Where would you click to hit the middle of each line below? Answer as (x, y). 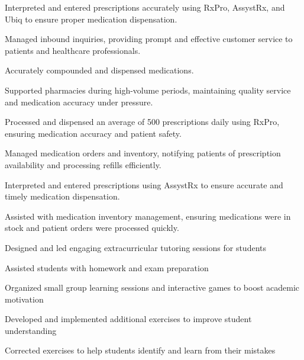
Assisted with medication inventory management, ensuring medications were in (148, 216)
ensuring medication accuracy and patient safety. (93, 133)
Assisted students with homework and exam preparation (107, 267)
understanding (31, 330)
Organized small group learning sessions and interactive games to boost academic (152, 287)
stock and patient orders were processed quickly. (92, 228)
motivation (24, 299)
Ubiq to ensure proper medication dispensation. (91, 19)
